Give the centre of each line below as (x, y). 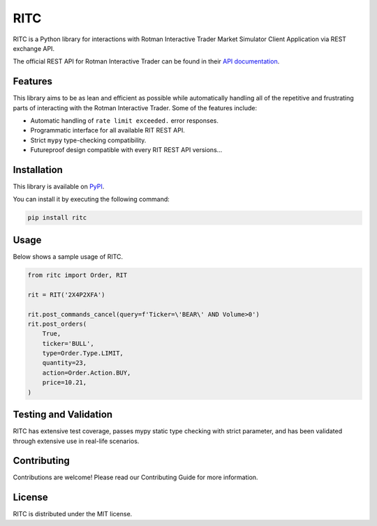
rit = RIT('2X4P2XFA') (66, 294)
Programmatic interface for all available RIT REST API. (108, 130)
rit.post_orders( (57, 324)
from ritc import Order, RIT (77, 275)
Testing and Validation (63, 415)
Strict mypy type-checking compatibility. (88, 140)
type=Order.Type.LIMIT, (83, 353)
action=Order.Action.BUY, (87, 373)
